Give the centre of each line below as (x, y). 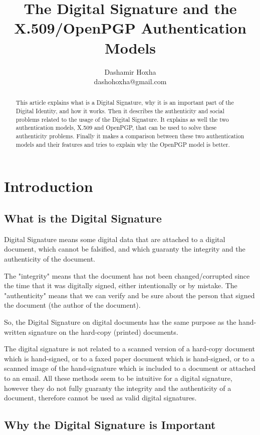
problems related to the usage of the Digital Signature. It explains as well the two (122, 119)
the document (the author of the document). (72, 305)
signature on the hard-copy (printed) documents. (103, 332)
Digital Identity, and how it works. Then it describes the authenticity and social (120, 111)
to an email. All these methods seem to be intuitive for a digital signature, (118, 378)
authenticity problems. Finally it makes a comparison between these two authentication (130, 136)
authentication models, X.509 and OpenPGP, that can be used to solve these (116, 128)
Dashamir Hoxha (130, 71)
